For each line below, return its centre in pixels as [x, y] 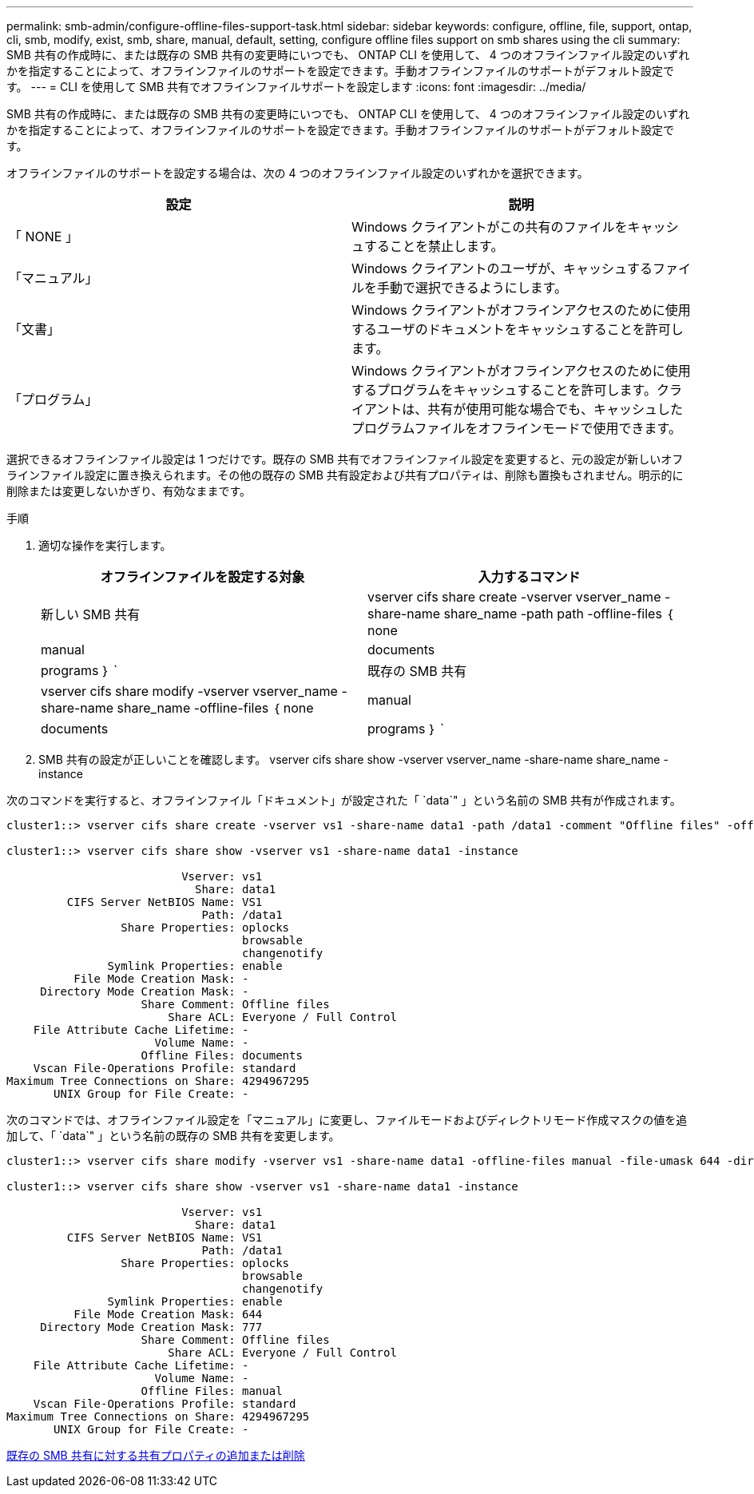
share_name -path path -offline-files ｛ [558, 614]
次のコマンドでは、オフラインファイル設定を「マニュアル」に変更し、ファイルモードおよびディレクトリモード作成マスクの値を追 [347, 1120]
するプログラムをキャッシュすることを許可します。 [504, 390]
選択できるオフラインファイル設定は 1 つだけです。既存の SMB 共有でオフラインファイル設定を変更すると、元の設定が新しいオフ [345, 459]
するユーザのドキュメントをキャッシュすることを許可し [518, 329]
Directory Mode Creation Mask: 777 [151, 1327]
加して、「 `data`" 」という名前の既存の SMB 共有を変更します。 [173, 1136]
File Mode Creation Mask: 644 [168, 1314]
